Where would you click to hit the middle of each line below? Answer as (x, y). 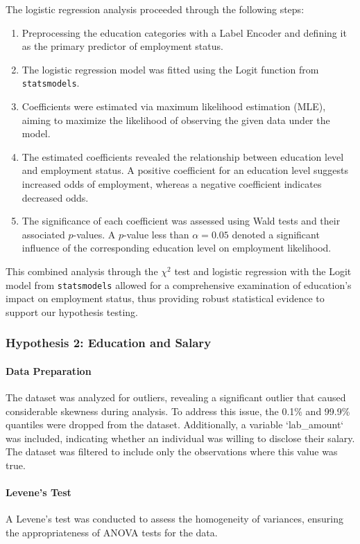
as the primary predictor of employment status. (122, 46)
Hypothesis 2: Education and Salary (109, 343)
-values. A (94, 234)
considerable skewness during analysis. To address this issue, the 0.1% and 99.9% (178, 411)
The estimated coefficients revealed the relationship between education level (183, 156)
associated (43, 234)
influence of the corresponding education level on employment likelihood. (177, 248)
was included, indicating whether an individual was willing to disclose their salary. (180, 438)
